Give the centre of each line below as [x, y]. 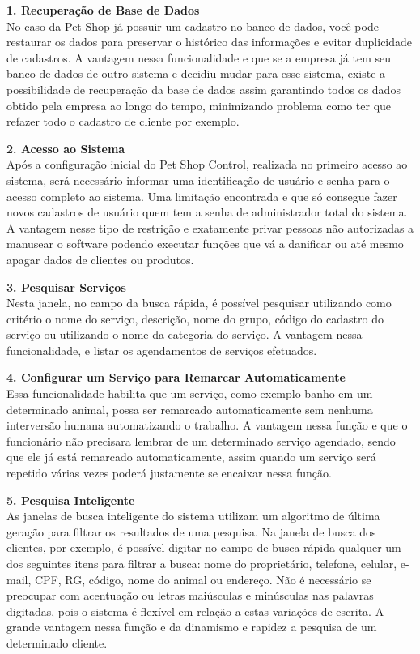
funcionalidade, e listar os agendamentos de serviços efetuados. [162, 350]
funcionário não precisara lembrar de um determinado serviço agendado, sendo [201, 440]
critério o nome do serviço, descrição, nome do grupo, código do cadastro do [195, 318]
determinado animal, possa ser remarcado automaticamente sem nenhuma [190, 409]
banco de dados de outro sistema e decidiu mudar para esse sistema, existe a [196, 73]
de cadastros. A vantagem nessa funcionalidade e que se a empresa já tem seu [199, 57]
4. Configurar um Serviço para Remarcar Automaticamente [176, 377]
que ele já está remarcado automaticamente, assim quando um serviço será [191, 457]
